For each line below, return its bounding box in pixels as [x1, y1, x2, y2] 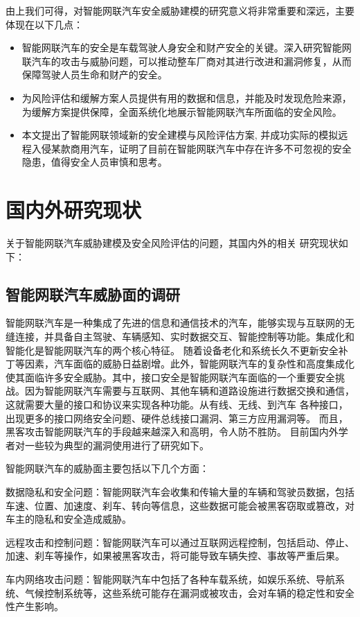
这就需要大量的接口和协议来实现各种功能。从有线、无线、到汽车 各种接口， [6, 397, 348, 412]
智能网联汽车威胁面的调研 [6, 283, 180, 304]
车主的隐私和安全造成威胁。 [6, 512, 132, 526]
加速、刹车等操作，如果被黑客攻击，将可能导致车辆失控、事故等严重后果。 [6, 548, 345, 563]
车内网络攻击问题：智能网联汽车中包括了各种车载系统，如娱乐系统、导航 [6, 571, 335, 586]
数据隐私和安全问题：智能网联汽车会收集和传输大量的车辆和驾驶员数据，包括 [6, 484, 354, 498]
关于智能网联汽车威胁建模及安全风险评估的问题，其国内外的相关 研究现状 [6, 236, 339, 250]
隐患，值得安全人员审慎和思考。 [21, 155, 168, 169]
